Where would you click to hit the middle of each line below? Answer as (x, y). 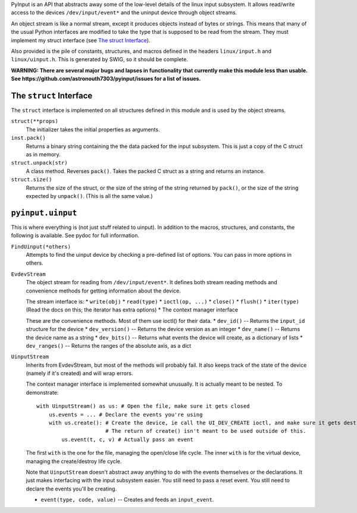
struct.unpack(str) (39, 163)
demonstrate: (42, 392)
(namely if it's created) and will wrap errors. (79, 373)
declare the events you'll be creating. (71, 489)
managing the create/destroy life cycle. (74, 461)
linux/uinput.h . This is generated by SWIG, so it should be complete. (100, 59)
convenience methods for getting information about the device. (103, 291)
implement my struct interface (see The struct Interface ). (81, 40)
